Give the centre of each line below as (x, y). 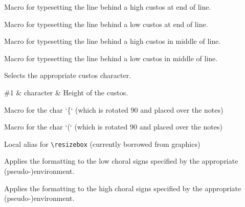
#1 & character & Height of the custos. (66, 92)
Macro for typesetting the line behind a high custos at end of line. (108, 7)
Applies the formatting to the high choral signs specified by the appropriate (123, 188)
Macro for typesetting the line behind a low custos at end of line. (106, 24)
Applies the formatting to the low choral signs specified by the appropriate (121, 161)
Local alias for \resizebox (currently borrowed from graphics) (102, 144)
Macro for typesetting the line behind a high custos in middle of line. (113, 41)
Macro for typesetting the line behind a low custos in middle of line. (111, 58)
